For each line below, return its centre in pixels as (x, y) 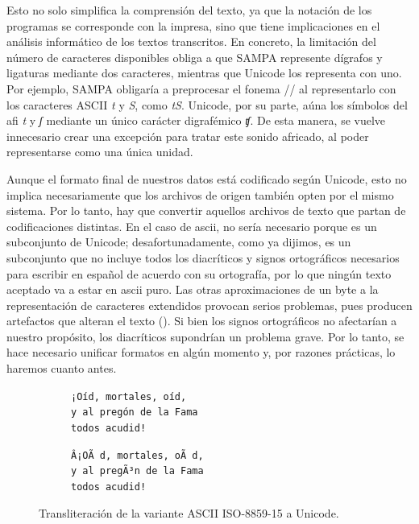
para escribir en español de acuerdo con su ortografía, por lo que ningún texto (199, 273)
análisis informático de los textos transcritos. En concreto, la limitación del (191, 41)
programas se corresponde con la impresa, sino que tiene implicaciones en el (193, 25)
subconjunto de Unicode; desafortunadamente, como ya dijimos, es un (179, 242)
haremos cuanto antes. (62, 368)
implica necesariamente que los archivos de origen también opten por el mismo (200, 194)
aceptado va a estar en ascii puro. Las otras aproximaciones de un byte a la (193, 289)
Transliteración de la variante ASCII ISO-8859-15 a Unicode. (189, 512)
